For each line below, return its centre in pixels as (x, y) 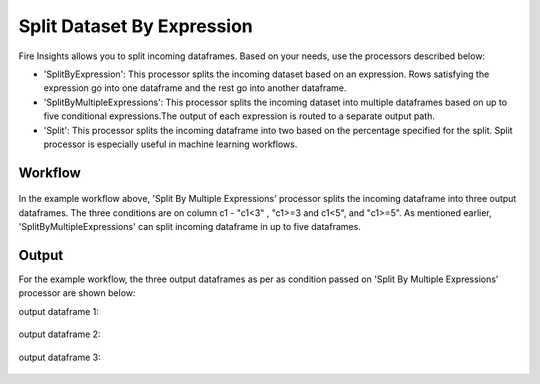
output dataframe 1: (58, 311)
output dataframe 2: (59, 334)
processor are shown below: (77, 293)
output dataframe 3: (59, 357)
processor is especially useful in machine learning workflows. (170, 144)
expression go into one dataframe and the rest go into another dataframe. (195, 88)
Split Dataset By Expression (136, 26)
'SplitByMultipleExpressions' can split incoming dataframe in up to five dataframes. (190, 227)
